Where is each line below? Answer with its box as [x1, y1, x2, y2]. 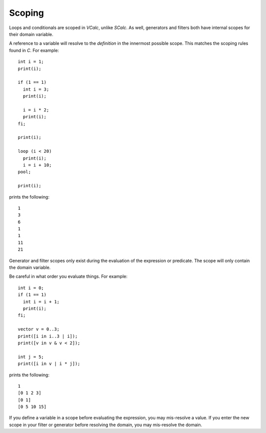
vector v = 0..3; [18, 327, 60, 332]
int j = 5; [18, 354, 44, 360]
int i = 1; [18, 59, 44, 65]
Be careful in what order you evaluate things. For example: [9, 273, 128, 279]
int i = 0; [18, 285, 44, 291]
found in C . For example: [9, 47, 59, 53]
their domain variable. [9, 31, 54, 37]
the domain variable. [9, 265, 51, 270]
